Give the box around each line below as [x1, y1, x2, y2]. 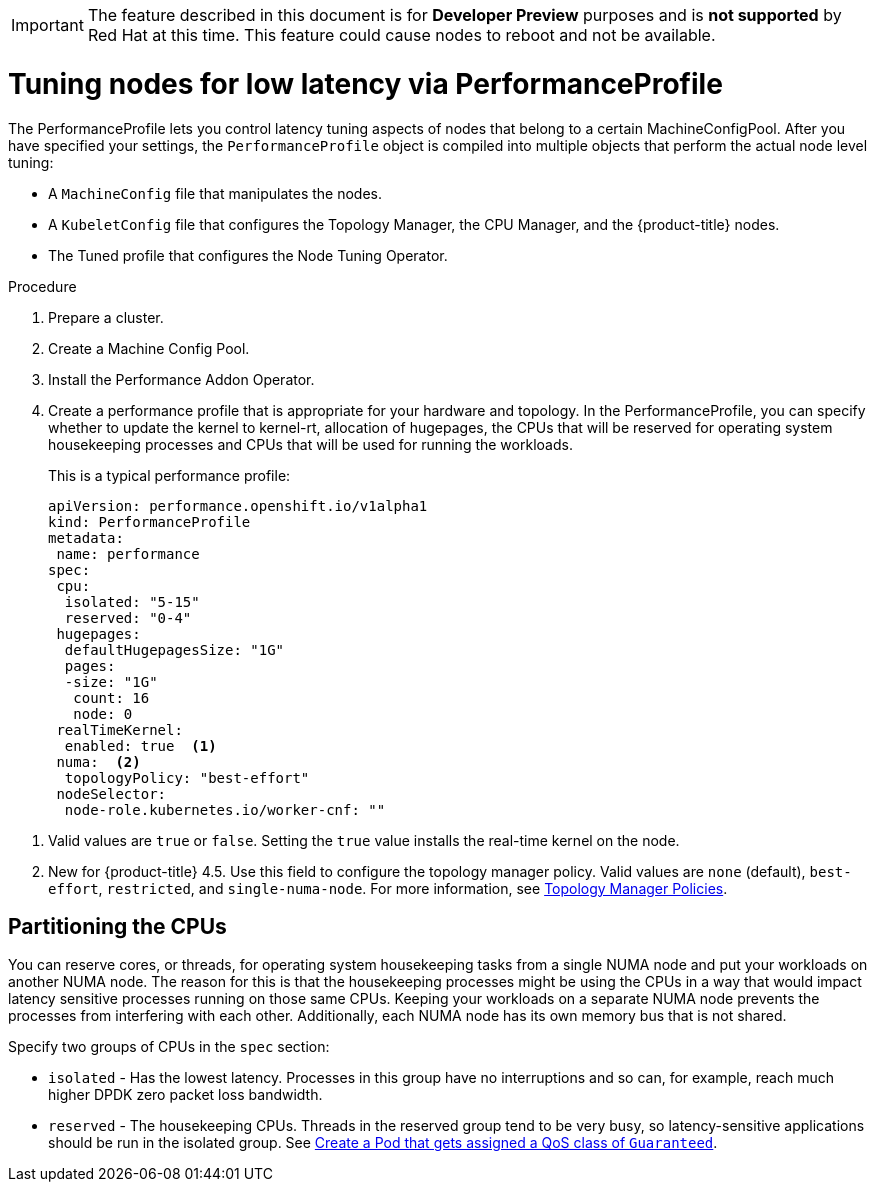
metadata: [48, 529, 124, 546]
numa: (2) [56, 753, 141, 770]
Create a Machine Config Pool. [48, 339, 250, 357]
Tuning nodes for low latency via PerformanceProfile [8, 66, 723, 101]
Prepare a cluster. [48, 308, 164, 326]
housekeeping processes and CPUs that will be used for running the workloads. [48, 435, 573, 453]
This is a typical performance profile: [48, 466, 291, 484]
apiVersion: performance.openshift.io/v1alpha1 [48, 497, 428, 514]
